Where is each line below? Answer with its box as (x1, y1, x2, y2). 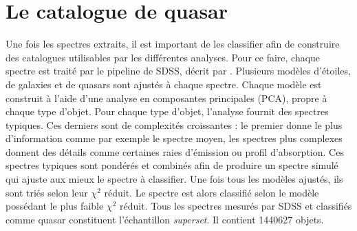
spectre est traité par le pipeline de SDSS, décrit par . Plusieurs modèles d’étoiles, (6, 63, 351, 78)
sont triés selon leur (6, 185, 88, 199)
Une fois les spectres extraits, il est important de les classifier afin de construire (6, 37, 340, 51)
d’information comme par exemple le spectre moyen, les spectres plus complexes (6, 131, 343, 145)
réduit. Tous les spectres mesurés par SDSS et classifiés (119, 199, 352, 213)
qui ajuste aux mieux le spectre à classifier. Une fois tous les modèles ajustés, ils (6, 172, 343, 186)
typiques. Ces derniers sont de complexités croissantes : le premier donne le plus (6, 117, 343, 132)
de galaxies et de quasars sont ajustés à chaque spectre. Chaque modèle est (6, 77, 322, 91)
